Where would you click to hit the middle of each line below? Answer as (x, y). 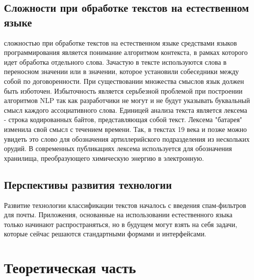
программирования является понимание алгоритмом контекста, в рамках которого (126, 52)
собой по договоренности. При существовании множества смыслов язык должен (124, 81)
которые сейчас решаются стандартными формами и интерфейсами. (105, 234)
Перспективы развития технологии (88, 184)
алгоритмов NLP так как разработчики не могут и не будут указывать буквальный (127, 100)
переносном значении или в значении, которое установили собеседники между (122, 71)
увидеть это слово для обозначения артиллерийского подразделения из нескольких (127, 139)
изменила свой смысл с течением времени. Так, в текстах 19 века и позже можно (126, 129)
